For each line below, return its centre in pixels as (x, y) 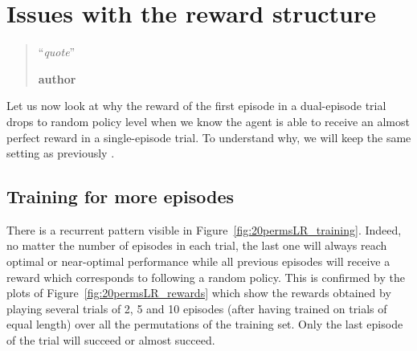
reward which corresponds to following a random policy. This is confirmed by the (206, 277)
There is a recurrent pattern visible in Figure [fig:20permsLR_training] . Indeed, (204, 229)
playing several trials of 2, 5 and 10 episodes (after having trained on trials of (197, 308)
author (57, 78)
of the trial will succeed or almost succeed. (111, 340)
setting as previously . (61, 153)
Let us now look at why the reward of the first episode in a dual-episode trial (196, 106)
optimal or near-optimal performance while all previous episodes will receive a (198, 261)
